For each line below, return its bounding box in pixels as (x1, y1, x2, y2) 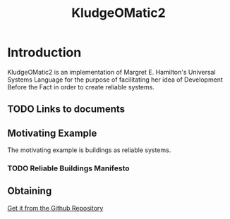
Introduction (7, 44, 82, 61)
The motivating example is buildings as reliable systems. (7, 146, 171, 154)
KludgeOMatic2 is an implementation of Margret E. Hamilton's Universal (7, 68, 217, 76)
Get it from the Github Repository (7, 204, 104, 212)
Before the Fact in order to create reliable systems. (7, 82, 155, 91)
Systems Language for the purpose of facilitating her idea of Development (7, 75, 224, 84)
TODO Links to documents (7, 104, 126, 115)
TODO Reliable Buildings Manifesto (7, 163, 130, 173)
